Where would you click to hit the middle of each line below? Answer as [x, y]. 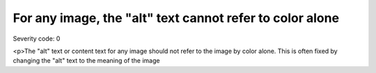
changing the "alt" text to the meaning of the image [86, 61]
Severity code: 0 [37, 39]
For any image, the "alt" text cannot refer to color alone [176, 18]
